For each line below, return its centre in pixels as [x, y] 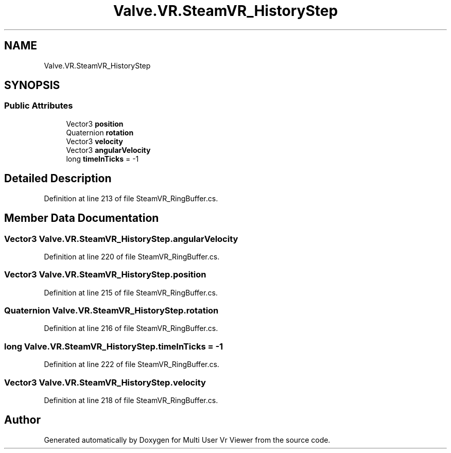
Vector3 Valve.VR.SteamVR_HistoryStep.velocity [105, 382]
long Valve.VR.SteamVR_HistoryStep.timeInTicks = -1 [114, 346]
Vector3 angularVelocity [108, 150]
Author [22, 420]
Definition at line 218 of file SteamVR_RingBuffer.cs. [131, 400]
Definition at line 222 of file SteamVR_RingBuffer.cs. [132, 364]
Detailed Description [58, 179]
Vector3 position [95, 124]
